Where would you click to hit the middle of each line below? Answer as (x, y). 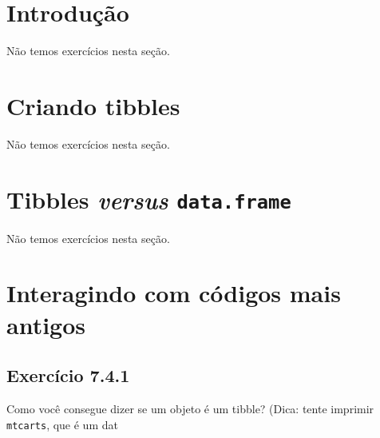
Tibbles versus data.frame (149, 199)
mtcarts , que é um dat (62, 424)
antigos (46, 324)
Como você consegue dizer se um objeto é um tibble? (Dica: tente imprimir (190, 409)
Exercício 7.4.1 (68, 375)
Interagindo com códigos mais (174, 293)
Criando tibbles (93, 105)
